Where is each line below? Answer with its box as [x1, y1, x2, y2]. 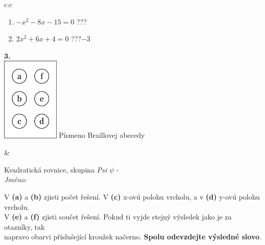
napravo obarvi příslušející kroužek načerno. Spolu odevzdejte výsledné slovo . [4, 231, 261, 242]
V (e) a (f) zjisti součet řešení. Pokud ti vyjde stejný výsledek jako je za [4, 211, 232, 222]
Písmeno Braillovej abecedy [59, 130, 145, 140]
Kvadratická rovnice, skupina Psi [4, 164, 107, 175]
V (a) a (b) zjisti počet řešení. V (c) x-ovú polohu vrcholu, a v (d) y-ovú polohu [4, 191, 260, 202]
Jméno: [4, 174, 27, 185]
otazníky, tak [4, 221, 45, 232]
